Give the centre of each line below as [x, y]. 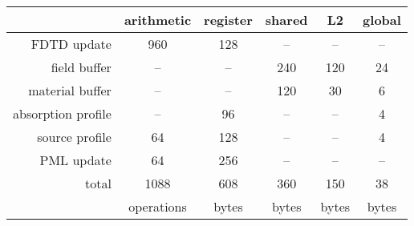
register [228, 20]
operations [158, 206]
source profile [74, 137]
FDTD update [71, 44]
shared [286, 20]
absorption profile [62, 113]
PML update [75, 160]
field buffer [81, 67]
